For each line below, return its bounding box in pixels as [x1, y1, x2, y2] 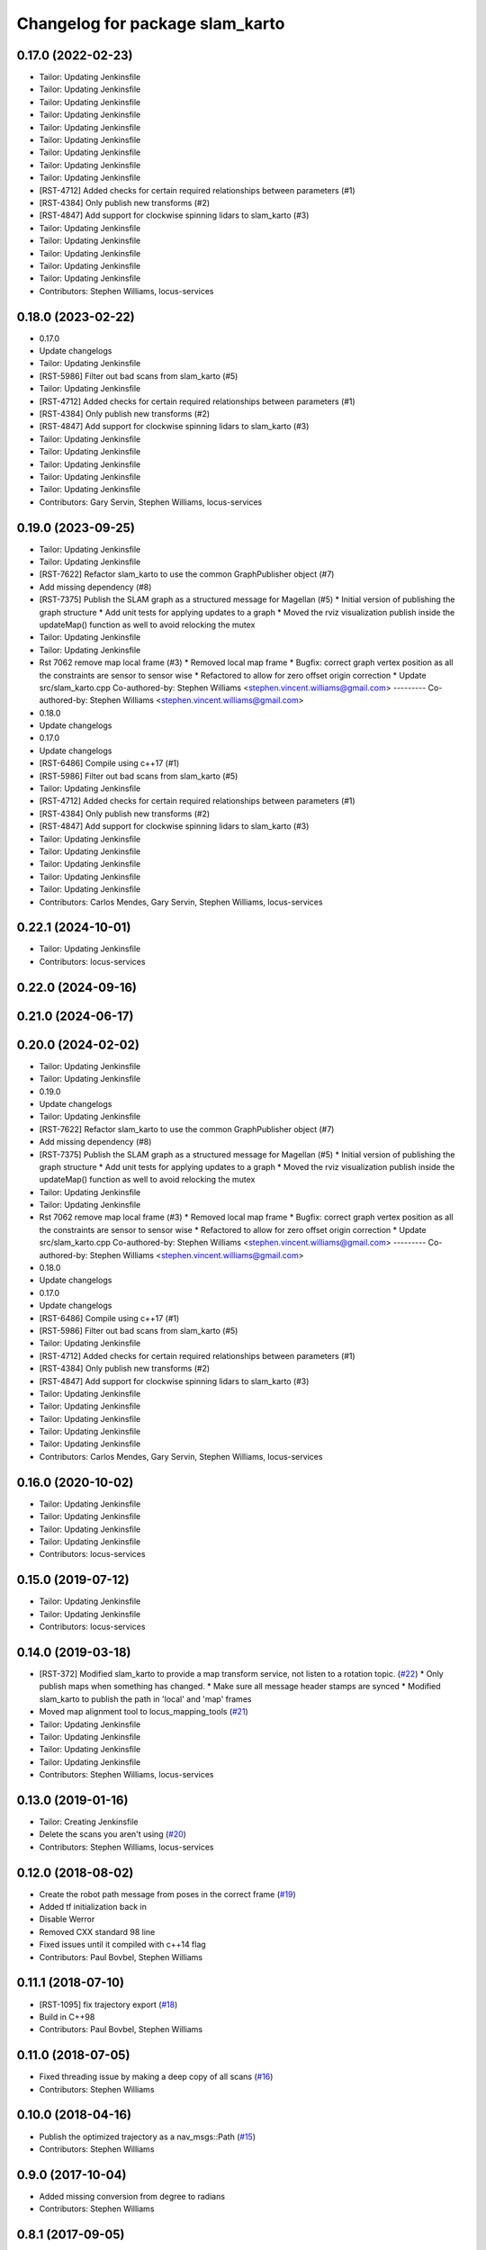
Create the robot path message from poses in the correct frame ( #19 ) [39, 1888, 296, 1899]
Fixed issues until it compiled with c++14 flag [39, 1939, 206, 1950]
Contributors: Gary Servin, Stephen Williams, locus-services [39, 496, 263, 508]
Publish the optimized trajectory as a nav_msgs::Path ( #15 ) [39, 2131, 256, 2142]
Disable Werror [39, 1913, 95, 1925]
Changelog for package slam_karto [16, 13, 285, 33]
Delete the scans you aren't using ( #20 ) [39, 1829, 186, 1840]
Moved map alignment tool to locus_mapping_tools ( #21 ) [39, 1706, 249, 1717]
